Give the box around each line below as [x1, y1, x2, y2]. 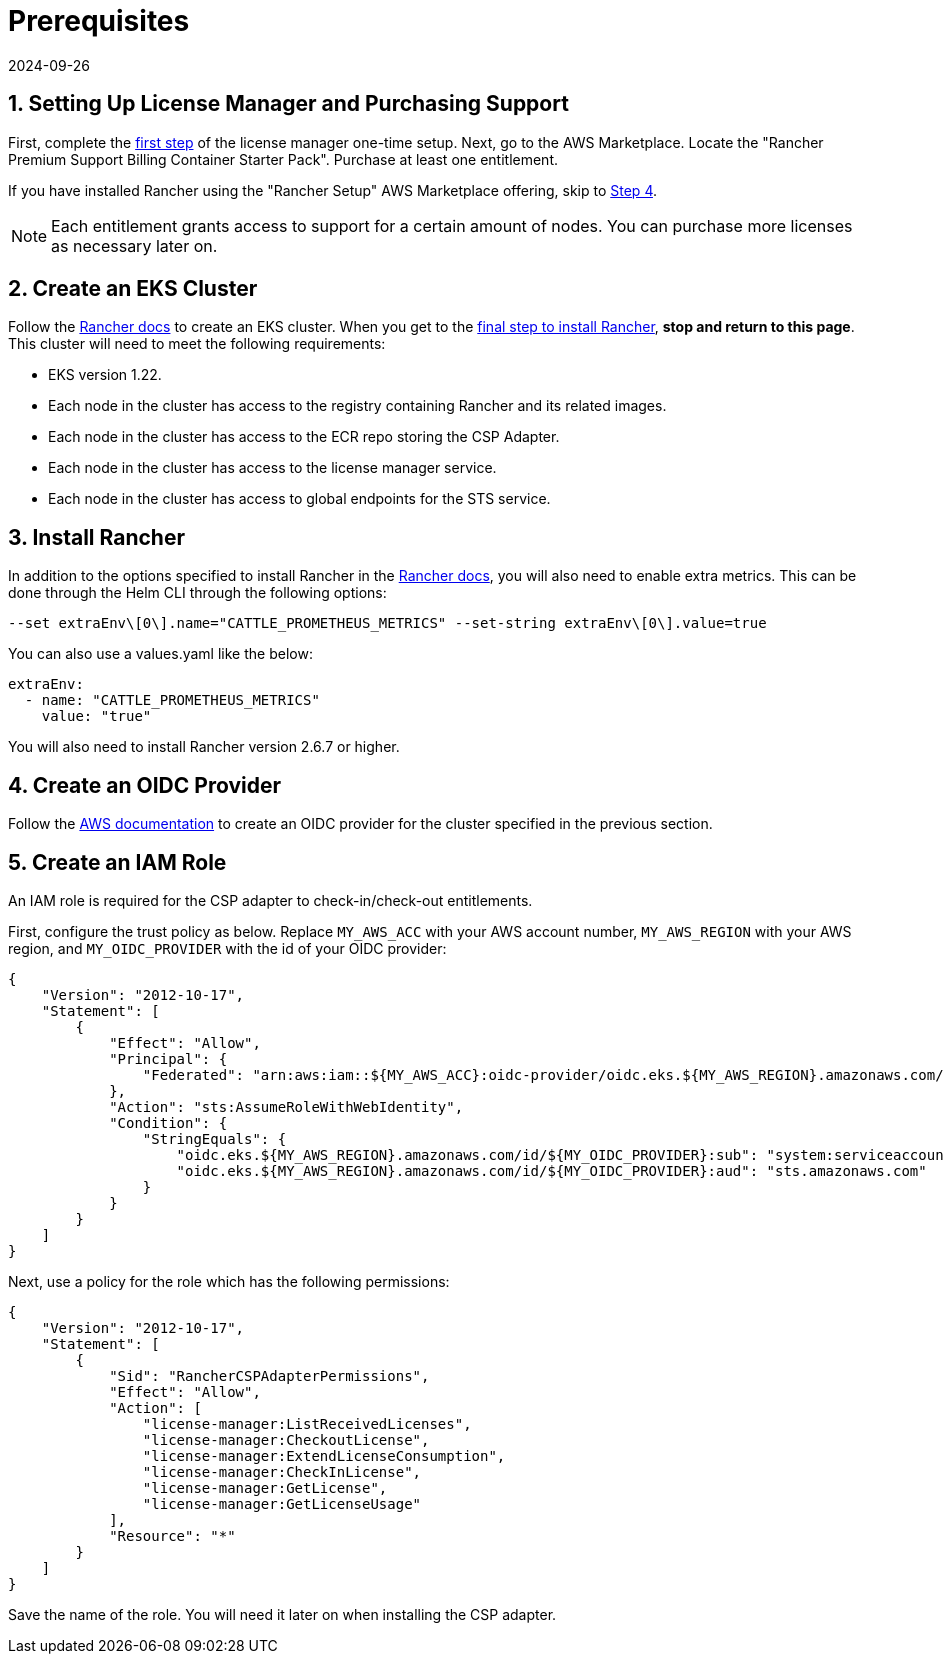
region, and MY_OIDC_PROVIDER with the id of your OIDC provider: [8, 939, 447, 957]
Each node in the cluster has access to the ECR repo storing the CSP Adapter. [48, 428, 560, 446]
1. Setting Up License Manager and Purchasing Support [8, 91, 569, 117]
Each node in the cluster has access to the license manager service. [48, 459, 497, 477]
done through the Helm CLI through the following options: [8, 584, 387, 602]
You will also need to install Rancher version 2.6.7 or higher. [8, 738, 400, 756]
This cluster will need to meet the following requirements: [8, 335, 386, 353]
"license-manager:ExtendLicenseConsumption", [142, 1447, 506, 1464]
